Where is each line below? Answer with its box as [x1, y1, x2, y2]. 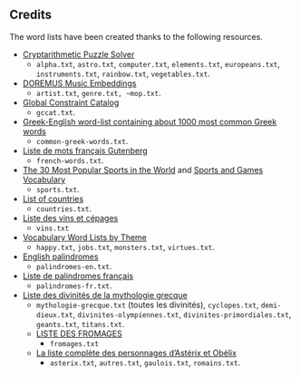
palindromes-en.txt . [35, 260, 112, 271]
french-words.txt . [35, 154, 104, 166]
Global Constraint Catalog [22, 97, 120, 108]
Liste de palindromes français [22, 270, 134, 281]
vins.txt [35, 224, 70, 233]
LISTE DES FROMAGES [35, 328, 122, 339]
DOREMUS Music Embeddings [22, 77, 137, 89]
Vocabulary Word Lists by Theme [22, 231, 148, 243]
